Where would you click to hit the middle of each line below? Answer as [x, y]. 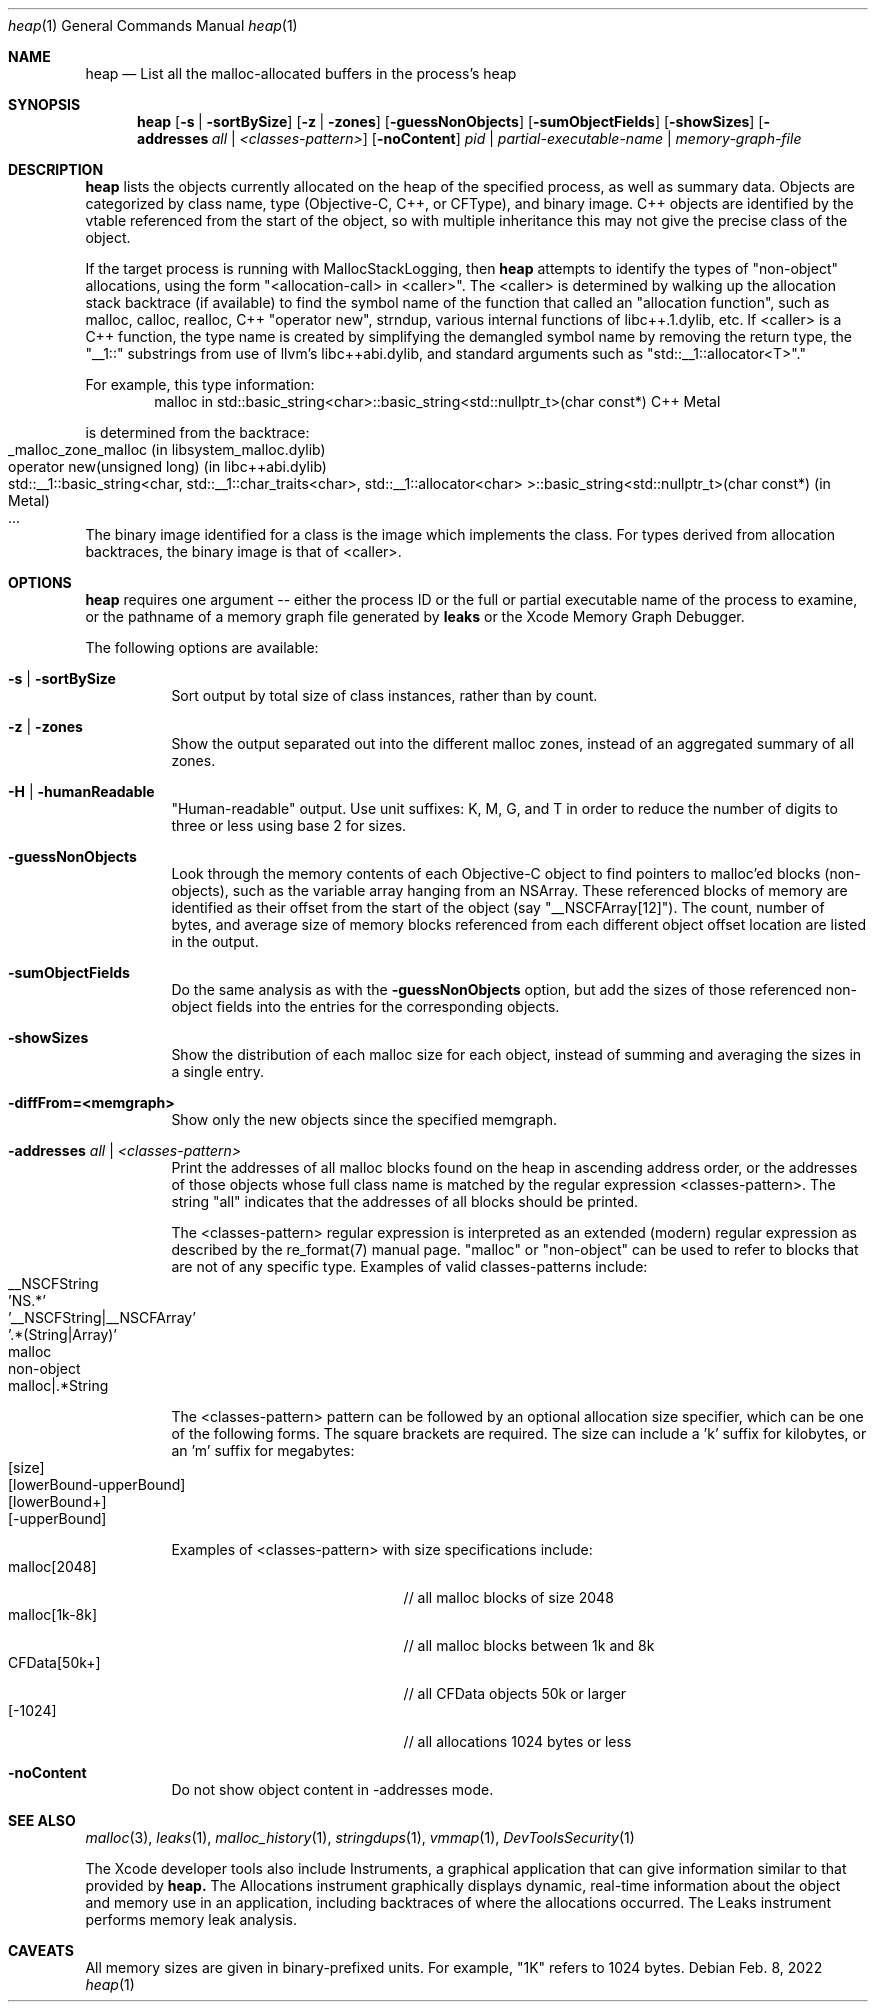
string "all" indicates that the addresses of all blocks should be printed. [405, 1201]
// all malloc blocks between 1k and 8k [529, 1645]
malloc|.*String [58, 1385]
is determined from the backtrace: [197, 432]
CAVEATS [41, 1950]
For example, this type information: [200, 384]
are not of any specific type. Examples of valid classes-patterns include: [409, 1266]
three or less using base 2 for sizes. [289, 825]
